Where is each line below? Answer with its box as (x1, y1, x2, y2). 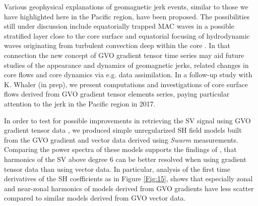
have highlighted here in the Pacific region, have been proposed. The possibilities (4, 11, 250, 21)
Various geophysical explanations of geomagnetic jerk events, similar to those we (4, 1, 249, 11)
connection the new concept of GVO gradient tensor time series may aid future (4, 50, 244, 60)
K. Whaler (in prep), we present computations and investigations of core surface (4, 79, 248, 89)
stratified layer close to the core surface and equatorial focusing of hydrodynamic (4, 30, 250, 41)
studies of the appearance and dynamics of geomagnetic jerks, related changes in (4, 59, 249, 70)
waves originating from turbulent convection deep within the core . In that (4, 40, 231, 51)
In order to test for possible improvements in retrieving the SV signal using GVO (4, 115, 251, 125)
